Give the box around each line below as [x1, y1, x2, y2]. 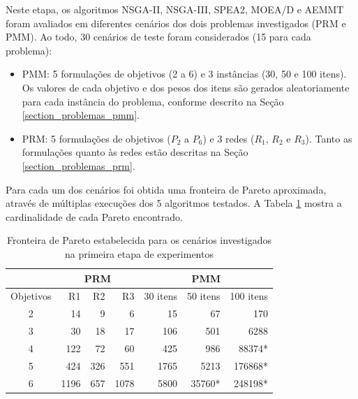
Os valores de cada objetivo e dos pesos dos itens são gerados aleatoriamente [22, 80, 350, 94]
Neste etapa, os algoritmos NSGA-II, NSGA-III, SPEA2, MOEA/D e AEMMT [6, 2, 344, 16]
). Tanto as [305, 131, 352, 145]
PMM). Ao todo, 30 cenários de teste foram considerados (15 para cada [6, 29, 311, 44]
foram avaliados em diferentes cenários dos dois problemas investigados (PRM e [6, 15, 346, 30]
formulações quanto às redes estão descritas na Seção [22, 145, 248, 159]
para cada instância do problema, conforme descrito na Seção [22, 94, 284, 108]
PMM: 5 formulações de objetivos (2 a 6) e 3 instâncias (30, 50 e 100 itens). [22, 66, 347, 81]
